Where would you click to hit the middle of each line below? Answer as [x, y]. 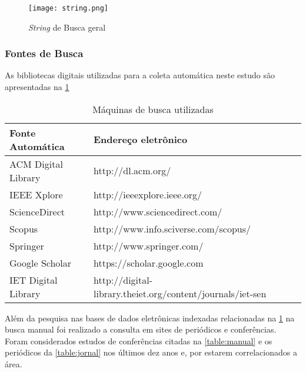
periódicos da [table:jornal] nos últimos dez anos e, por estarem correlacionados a [151, 352]
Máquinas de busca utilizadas [153, 109]
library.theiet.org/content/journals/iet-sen [180, 293]
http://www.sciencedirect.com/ [158, 211]
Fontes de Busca [44, 53]
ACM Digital [36, 164]
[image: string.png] [69, 8]
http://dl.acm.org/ [132, 171]
